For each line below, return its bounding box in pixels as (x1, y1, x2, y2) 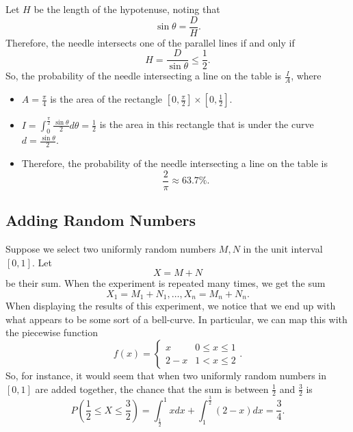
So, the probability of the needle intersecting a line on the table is (5, 68, 282, 83)
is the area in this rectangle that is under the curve (99, 117, 314, 131)
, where (291, 68, 322, 83)
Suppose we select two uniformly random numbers (5, 241, 216, 255)
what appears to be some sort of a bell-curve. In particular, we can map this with (5, 312, 348, 326)
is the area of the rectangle (50, 92, 163, 106)
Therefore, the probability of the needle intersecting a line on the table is (21, 156, 328, 170)
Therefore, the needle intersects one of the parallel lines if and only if (5, 35, 295, 49)
